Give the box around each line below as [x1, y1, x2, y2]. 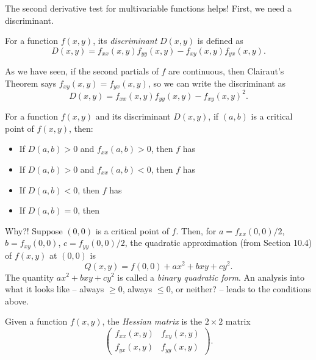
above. [5, 294, 29, 307]
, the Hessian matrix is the [102, 315, 202, 328]
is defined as [197, 34, 243, 47]
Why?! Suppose [5, 224, 63, 237]
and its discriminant [95, 110, 171, 123]
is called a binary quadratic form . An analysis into [117, 270, 304, 283]
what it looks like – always [5, 283, 104, 295]
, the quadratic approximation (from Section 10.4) [124, 236, 312, 249]
